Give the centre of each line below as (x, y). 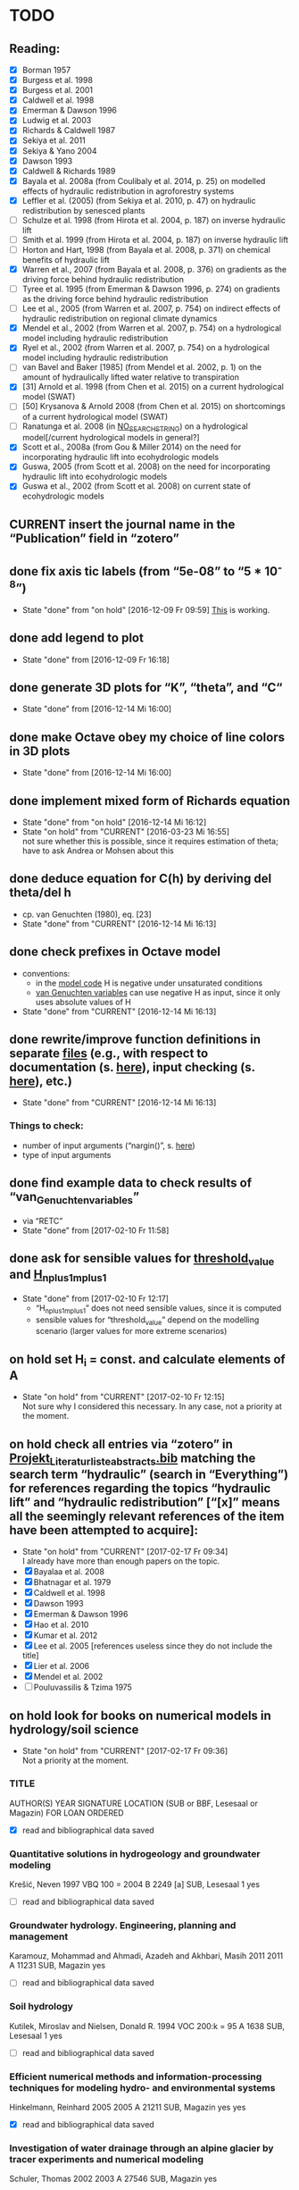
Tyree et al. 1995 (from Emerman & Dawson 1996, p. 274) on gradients (151, 289)
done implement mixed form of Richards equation (150, 801)
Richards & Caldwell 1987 (69, 130)
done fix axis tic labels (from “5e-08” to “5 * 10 (144, 571)
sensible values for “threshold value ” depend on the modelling (147, 1321)
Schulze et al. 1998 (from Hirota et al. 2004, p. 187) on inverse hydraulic (154, 220)
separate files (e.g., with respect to (109, 1053)
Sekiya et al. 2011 (54, 140)
